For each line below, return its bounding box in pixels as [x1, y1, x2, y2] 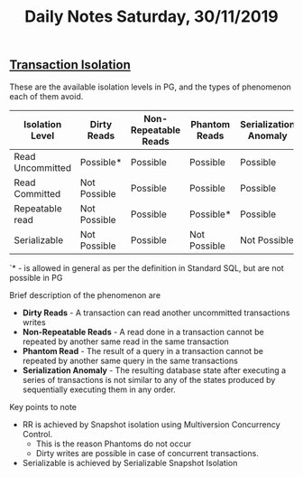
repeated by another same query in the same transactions [22, 355, 239, 366]
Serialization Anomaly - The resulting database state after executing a [22, 364, 287, 376]
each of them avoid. [9, 90, 84, 101]
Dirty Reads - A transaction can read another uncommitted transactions [22, 307, 290, 318]
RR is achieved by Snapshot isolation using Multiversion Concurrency [22, 418, 281, 430]
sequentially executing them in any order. [22, 384, 176, 395]
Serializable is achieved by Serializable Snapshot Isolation [22, 457, 238, 468]
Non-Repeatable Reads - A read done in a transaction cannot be [22, 326, 264, 337]
